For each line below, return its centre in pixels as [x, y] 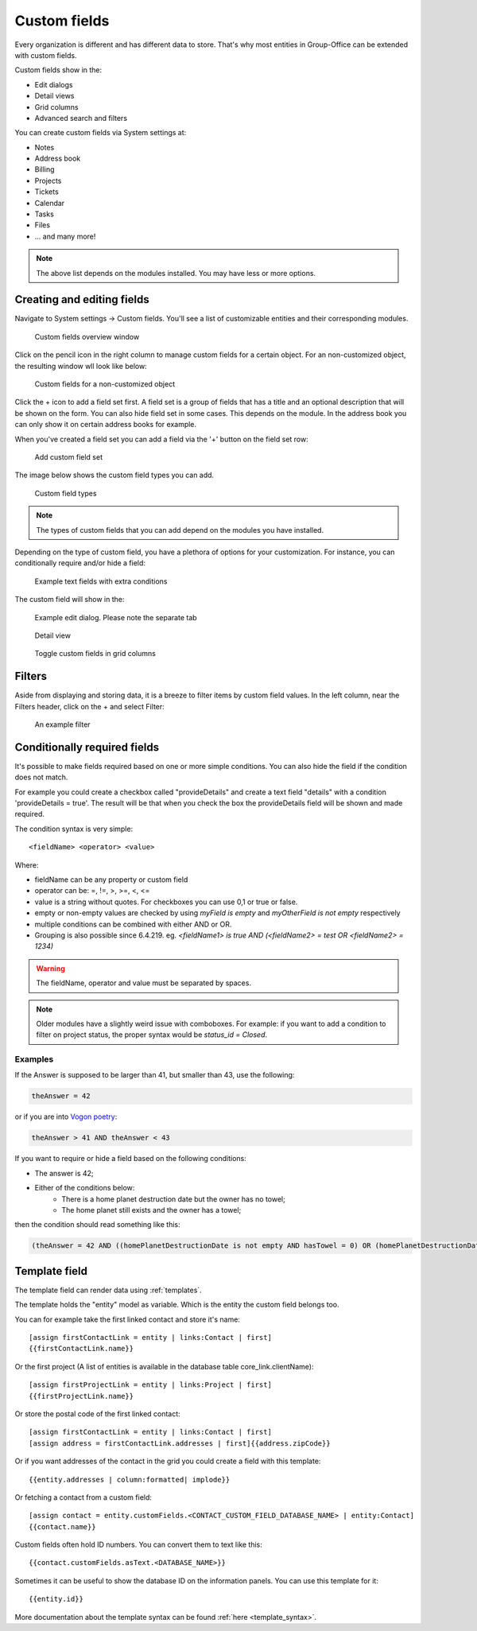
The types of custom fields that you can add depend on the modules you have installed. [180, 530]
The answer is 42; [64, 1173]
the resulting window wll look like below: [81, 366]
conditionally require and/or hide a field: [80, 563]
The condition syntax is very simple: [74, 829]
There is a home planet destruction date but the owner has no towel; [173, 1199]
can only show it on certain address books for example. [106, 425]
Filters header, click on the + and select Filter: [89, 706]
